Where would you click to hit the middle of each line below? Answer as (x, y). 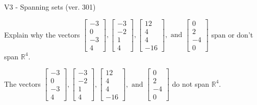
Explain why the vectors (42, 34)
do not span (191, 83)
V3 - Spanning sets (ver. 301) (50, 7)
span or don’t (232, 34)
